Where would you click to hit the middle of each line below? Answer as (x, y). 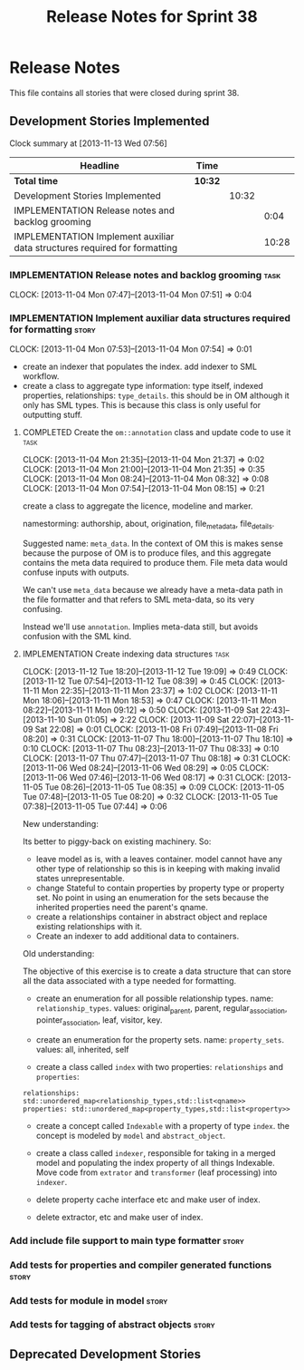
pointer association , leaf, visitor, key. (99, 1020)
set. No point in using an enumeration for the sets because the (152, 898)
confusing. (43, 609)
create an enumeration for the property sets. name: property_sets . (160, 1039)
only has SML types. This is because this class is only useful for (141, 405)
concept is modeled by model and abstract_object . (131, 1135)
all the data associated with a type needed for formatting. (129, 981)
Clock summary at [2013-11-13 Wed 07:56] (88, 143)
